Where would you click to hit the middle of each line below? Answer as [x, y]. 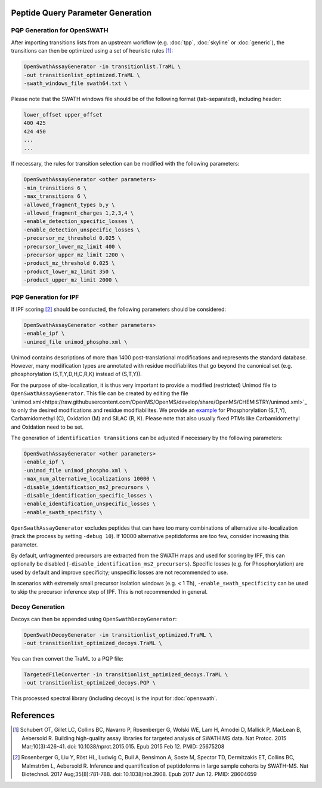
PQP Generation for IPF [45, 297]
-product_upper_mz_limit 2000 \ [71, 280]
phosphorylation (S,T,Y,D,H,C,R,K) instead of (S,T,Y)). [77, 374]
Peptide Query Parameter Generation [81, 13]
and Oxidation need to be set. [47, 427]
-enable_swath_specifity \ [63, 512]
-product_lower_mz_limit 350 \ [69, 271]
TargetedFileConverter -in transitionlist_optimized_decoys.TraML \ [126, 675]
